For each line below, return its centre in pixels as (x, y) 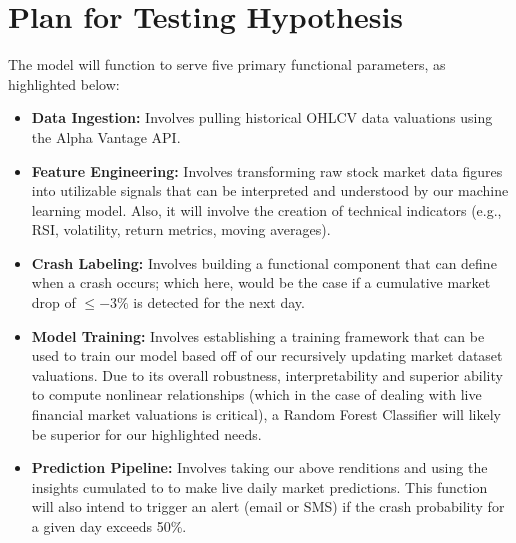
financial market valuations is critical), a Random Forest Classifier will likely (266, 414)
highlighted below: (64, 83)
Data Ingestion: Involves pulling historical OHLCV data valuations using (262, 117)
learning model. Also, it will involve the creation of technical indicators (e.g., (266, 209)
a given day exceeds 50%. (109, 526)
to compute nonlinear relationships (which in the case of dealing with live (256, 394)
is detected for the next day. (219, 302)
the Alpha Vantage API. (106, 136)
